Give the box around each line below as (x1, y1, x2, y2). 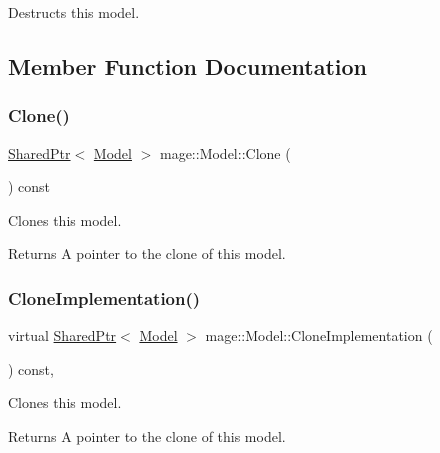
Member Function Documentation (8, 50, 368, 81)
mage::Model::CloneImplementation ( (205, 325, 433, 346)
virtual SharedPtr (8, 325, 117, 346)
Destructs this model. (8, 2, 140, 22)
